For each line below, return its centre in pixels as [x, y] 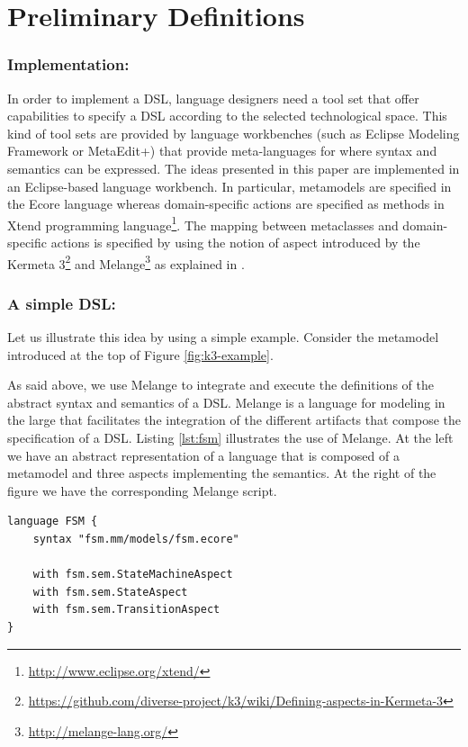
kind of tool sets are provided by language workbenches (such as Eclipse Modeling [234, 133]
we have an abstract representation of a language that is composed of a [203, 455]
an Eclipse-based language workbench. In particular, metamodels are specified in [229, 186]
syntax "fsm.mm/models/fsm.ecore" [136, 539]
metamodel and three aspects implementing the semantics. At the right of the [222, 473]
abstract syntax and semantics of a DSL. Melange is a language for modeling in [226, 402]
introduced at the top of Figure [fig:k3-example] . [140, 354]
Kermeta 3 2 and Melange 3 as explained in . [126, 262]
